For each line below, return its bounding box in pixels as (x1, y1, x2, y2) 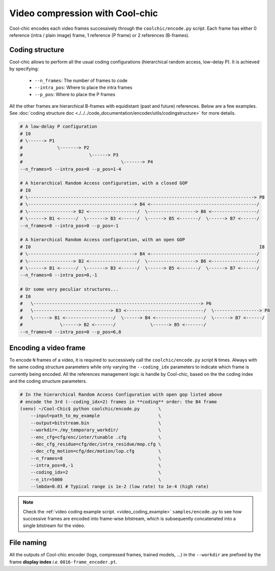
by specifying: (9, 66, 39, 72)
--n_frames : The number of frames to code (34, 77, 128, 83)
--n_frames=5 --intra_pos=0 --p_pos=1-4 (20, 166, 121, 172)
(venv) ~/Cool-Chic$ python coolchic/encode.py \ (20, 406, 161, 412)
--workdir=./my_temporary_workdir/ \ (30, 427, 161, 433)
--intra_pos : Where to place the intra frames (34, 84, 133, 91)
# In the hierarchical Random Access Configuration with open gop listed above (20, 392, 223, 398)
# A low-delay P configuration (20, 124, 98, 129)
